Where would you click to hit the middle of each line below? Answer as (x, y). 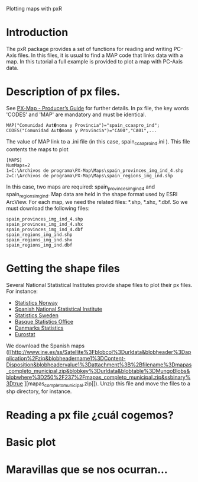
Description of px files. (63, 92)
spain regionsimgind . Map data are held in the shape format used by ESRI (92, 195)
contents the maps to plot (38, 149)
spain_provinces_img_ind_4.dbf (45, 230)
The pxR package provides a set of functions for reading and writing (89, 49)
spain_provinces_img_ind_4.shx (45, 225)
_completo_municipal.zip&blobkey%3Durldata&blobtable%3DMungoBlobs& (98, 371)
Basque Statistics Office (44, 322)
